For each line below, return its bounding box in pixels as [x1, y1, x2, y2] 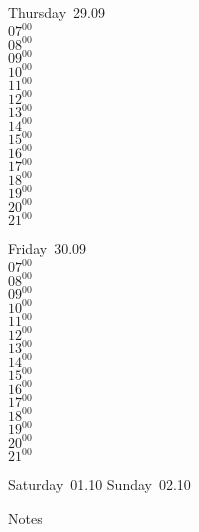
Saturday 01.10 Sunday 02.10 [8, 474, 191, 495]
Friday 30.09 [8, 238, 87, 259]
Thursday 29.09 [8, 2, 105, 22]
